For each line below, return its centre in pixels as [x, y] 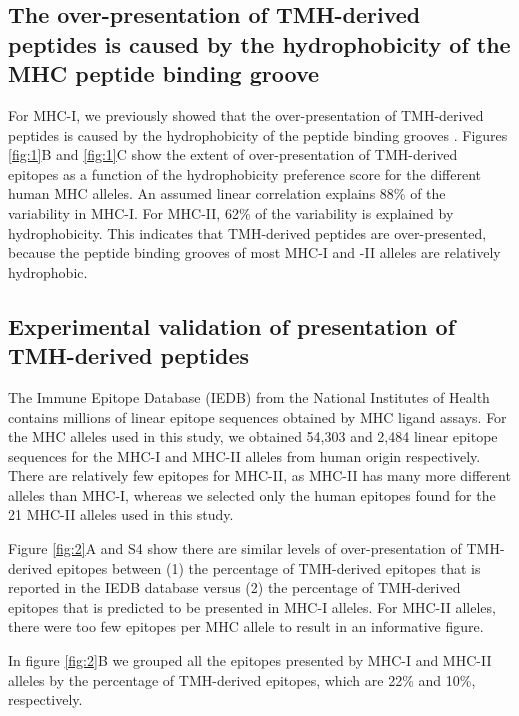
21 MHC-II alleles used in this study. [121, 514]
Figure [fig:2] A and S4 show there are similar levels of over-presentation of [235, 548]
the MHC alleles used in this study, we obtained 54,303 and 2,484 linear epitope [253, 436]
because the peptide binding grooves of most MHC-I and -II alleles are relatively [254, 252]
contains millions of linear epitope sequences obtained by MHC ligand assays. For [257, 416]
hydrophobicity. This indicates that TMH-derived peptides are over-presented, [247, 232]
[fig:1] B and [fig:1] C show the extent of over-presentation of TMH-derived [233, 154]
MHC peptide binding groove [164, 73]
